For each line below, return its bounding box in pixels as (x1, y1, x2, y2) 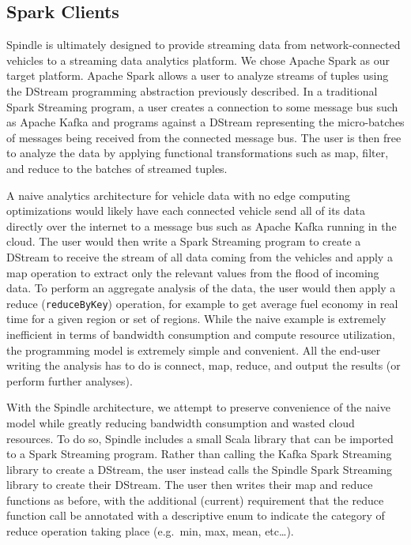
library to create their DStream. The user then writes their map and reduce (6, 476, 373, 493)
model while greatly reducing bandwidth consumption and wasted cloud (6, 414, 355, 430)
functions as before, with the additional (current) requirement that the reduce (6, 491, 384, 508)
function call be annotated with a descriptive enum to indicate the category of (6, 507, 385, 524)
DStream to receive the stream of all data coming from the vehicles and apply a (6, 248, 393, 265)
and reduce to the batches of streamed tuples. (6, 160, 228, 176)
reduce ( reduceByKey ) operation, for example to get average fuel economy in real (6, 295, 398, 311)
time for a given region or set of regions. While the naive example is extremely (6, 310, 386, 327)
